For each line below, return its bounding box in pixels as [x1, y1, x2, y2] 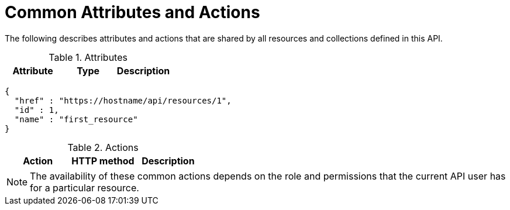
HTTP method [71, 154, 135, 167]
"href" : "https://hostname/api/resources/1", [14, 95, 232, 105]
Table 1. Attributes [49, 51, 127, 63]
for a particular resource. [30, 181, 139, 194]
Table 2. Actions [67, 141, 139, 153]
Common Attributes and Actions [5, 2, 260, 22]
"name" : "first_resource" [14, 114, 138, 124]
